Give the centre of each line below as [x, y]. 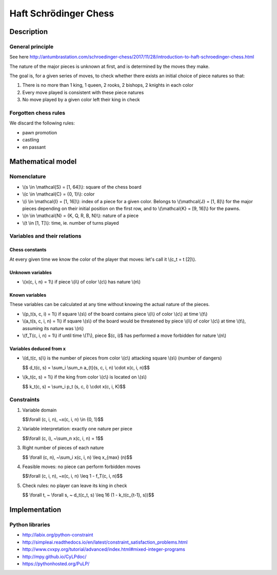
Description [29, 32]
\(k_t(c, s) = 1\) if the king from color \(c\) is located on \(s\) [85, 377]
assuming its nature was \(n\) [53, 328]
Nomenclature [28, 176]
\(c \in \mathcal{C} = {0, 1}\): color [58, 194]
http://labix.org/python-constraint [58, 535]
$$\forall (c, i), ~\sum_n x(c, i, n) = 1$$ [63, 438]
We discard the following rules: [42, 123]
